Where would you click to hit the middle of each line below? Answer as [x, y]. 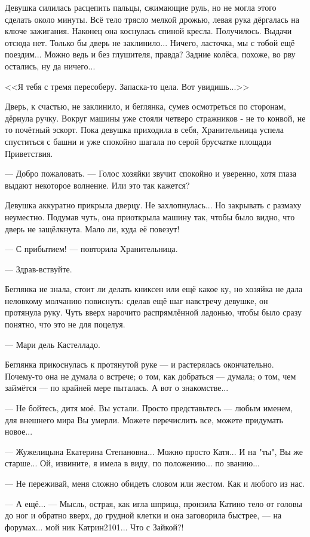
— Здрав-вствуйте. [39, 268]
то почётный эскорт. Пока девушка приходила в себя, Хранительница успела [144, 130]
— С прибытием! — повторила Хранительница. [91, 249]
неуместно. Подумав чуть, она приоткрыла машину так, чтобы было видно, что [150, 216]
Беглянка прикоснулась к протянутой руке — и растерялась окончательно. [139, 364]
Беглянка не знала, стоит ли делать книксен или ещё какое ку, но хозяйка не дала [154, 289]
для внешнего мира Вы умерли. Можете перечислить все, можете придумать [144, 419]
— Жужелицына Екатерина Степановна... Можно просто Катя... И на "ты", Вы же [154, 451]
